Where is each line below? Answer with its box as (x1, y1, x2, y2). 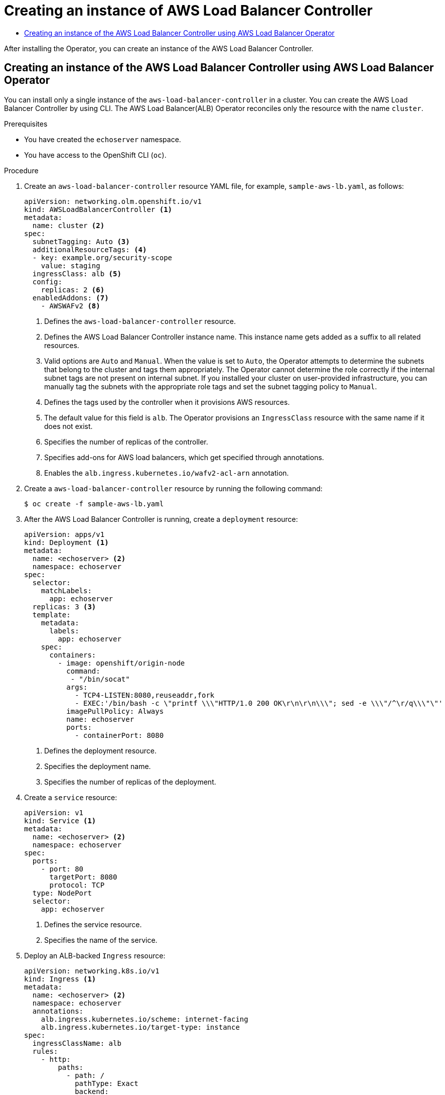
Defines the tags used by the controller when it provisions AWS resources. (44, 397, 290, 406)
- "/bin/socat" (70, 675, 130, 683)
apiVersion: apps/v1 (24, 530, 105, 538)
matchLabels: (41, 586, 92, 595)
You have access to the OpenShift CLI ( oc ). (24, 150, 167, 159)
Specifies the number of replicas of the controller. (44, 437, 208, 446)
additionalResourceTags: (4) (32, 245, 147, 254)
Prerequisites (4, 119, 48, 128)
